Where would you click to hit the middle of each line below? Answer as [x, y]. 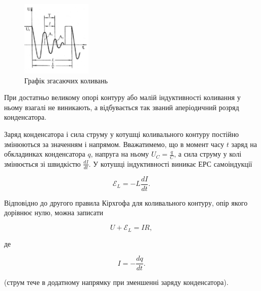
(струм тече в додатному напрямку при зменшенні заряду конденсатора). [116, 282]
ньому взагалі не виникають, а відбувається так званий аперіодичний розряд [122, 107]
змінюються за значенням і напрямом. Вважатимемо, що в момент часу [114, 144]
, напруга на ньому [120, 154]
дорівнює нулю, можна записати [54, 212]
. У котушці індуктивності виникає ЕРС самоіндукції [170, 163]
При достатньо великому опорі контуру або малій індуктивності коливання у [122, 97]
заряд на [244, 144]
